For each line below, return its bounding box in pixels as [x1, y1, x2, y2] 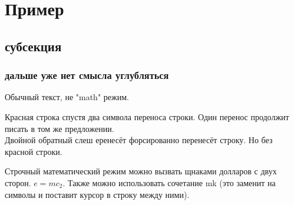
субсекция [5, 37, 62, 55]
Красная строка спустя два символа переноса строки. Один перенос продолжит [5, 110, 289, 123]
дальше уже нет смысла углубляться [5, 68, 169, 82]
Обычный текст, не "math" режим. [5, 91, 129, 103]
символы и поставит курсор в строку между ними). [5, 188, 190, 200]
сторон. [5, 176, 31, 189]
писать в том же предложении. [5, 122, 114, 134]
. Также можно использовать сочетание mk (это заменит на [62, 176, 276, 189]
